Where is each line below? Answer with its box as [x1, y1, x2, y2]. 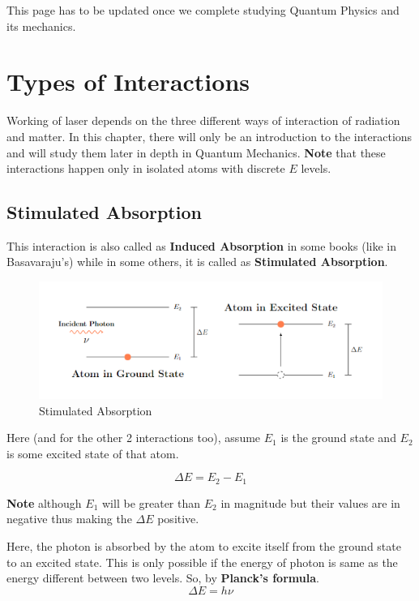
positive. [157, 510, 199, 527]
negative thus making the [6, 510, 132, 527]
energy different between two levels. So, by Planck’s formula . [6, 569, 319, 586]
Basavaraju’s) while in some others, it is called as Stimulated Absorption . [6, 253, 388, 270]
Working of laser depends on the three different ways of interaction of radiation [6, 112, 400, 129]
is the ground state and [280, 429, 396, 446]
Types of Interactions [6, 65, 250, 98]
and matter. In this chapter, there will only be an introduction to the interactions [6, 127, 413, 144]
